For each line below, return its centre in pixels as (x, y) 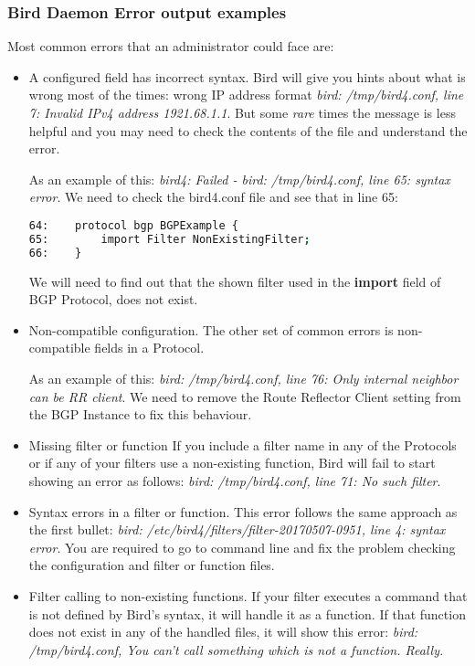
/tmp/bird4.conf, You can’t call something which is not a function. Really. (236, 649)
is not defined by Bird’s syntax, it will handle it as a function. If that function (247, 613)
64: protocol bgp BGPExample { (133, 225)
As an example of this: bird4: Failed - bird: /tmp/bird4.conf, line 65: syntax (239, 179)
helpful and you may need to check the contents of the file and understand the (248, 130)
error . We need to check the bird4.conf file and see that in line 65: (213, 197)
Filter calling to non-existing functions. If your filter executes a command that (248, 595)
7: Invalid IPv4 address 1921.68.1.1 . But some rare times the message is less (242, 112)
